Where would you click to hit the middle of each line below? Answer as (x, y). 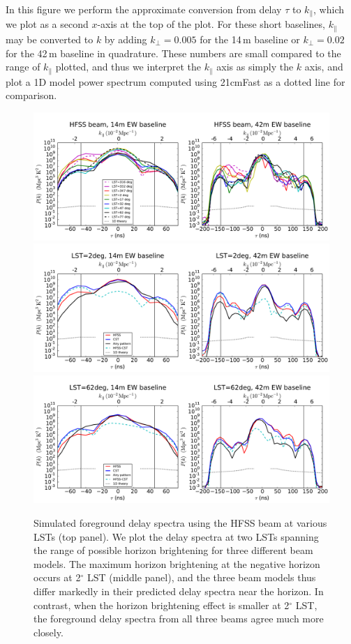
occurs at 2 (57, 577)
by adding (126, 39)
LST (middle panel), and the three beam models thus (201, 577)
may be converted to (50, 39)
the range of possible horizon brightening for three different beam (173, 550)
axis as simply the (255, 67)
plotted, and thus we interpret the (128, 67)
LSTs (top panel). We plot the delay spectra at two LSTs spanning (176, 536)
